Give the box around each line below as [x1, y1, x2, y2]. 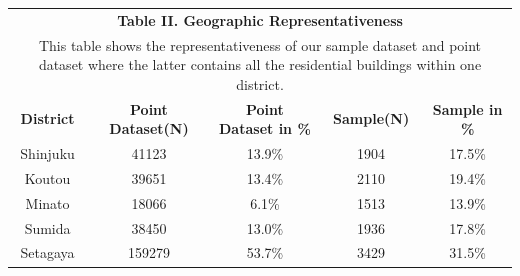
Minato [25, 192, 70, 213]
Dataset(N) [109, 118, 189, 139]
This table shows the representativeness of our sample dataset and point [38, 34, 482, 55]
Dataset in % [219, 118, 311, 139]
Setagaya [20, 242, 75, 263]
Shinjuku [20, 143, 75, 164]
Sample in [432, 98, 503, 119]
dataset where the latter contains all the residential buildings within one [38, 54, 482, 75]
